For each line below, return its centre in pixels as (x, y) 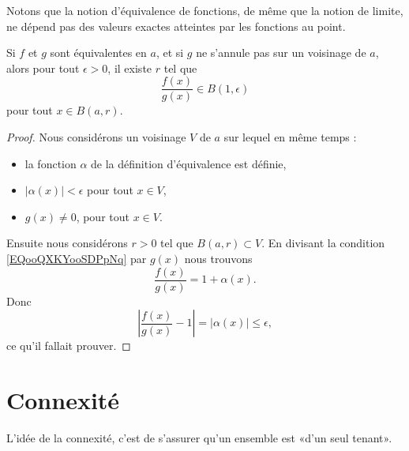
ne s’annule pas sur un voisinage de (281, 53)
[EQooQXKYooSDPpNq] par (77, 258)
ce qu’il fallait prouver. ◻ (69, 346)
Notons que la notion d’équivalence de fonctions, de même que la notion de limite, (205, 10)
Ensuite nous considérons (67, 243)
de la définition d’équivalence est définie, (189, 163)
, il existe (130, 68)
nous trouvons (218, 258)
